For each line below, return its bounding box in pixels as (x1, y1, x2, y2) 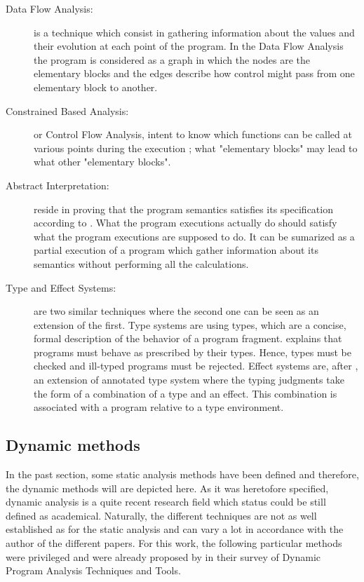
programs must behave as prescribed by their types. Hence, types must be (34, 344, 351, 359)
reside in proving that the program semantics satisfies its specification (34, 201, 333, 216)
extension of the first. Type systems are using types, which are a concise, (34, 317, 346, 332)
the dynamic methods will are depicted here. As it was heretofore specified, (6, 480, 329, 495)
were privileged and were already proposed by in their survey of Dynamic (6, 549, 321, 564)
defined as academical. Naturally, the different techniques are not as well (6, 508, 317, 522)
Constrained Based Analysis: (6, 103, 129, 118)
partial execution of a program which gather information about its (34, 243, 318, 257)
